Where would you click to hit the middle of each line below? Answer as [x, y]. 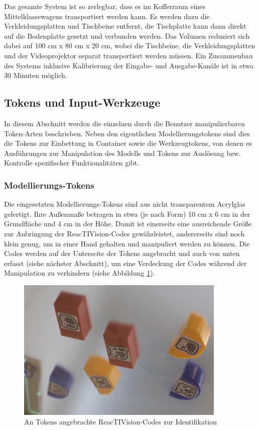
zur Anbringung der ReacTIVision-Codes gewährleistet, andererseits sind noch [124, 233]
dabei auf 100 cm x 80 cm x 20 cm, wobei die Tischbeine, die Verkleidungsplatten [130, 46]
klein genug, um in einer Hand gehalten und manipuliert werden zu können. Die [127, 243]
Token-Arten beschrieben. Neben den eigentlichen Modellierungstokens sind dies [127, 133]
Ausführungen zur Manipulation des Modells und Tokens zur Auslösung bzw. [122, 153]
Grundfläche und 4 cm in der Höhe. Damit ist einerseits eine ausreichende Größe [128, 224]
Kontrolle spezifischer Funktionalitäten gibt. [72, 163]
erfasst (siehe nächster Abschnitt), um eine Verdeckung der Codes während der [125, 263]
